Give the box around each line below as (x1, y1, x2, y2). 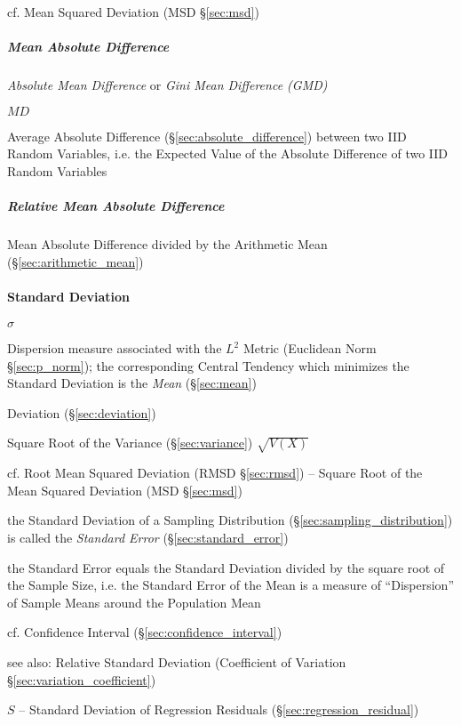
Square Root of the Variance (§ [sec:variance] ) (7, 433, 253, 452)
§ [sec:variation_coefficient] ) (7, 670, 156, 689)
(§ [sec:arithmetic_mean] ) (7, 252, 144, 270)
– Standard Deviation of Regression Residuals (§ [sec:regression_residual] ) (19, 700, 419, 719)
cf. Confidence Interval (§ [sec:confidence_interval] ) (7, 623, 282, 641)
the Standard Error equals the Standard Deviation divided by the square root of (7, 558, 445, 576)
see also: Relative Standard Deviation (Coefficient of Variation (7, 652, 346, 671)
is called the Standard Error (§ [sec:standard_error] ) (7, 528, 289, 546)
